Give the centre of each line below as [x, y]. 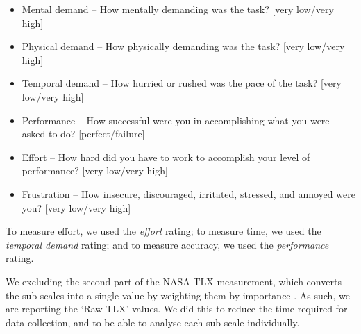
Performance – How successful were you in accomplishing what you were [176, 120]
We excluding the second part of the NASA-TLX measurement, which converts [174, 281]
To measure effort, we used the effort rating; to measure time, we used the [163, 231]
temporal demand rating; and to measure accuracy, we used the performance [167, 244]
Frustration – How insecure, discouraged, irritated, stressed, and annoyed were [188, 193]
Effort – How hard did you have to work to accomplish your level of [166, 157]
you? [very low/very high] [76, 207]
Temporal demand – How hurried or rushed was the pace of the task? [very [182, 83]
